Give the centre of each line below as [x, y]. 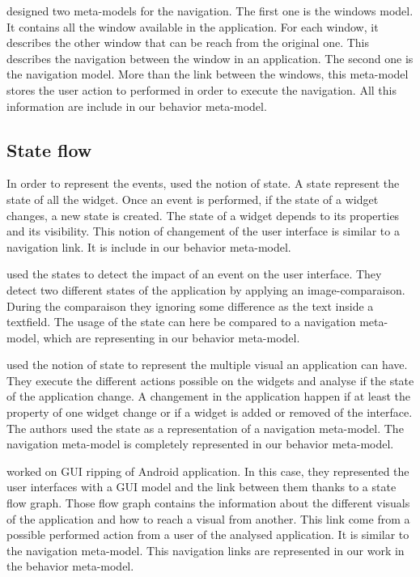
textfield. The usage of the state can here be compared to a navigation [181, 322]
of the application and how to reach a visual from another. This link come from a [208, 518]
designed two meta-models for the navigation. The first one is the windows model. [210, 11]
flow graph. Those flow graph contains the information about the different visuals [208, 503]
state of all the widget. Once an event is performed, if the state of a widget [193, 199]
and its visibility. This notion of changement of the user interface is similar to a [203, 231]
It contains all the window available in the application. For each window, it [193, 26]
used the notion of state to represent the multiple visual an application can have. [207, 365]
